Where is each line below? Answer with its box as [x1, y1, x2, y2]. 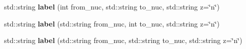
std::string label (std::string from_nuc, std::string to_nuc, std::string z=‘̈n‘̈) [4, 35, 242, 45]
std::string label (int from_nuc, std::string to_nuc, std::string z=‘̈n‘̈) [4, 1, 220, 11]
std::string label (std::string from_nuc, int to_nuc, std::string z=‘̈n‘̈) [4, 18, 220, 28]
